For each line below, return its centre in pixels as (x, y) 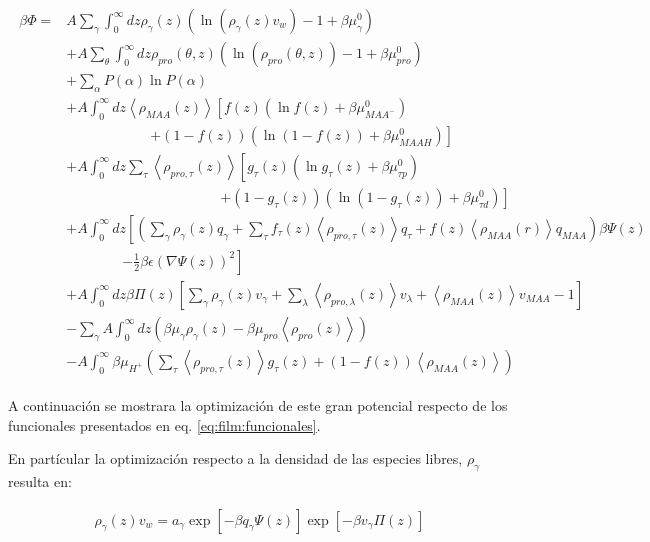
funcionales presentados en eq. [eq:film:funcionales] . (164, 424)
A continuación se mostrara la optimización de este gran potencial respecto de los (258, 405)
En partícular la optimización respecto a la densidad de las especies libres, (235, 458)
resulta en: (40, 480)
